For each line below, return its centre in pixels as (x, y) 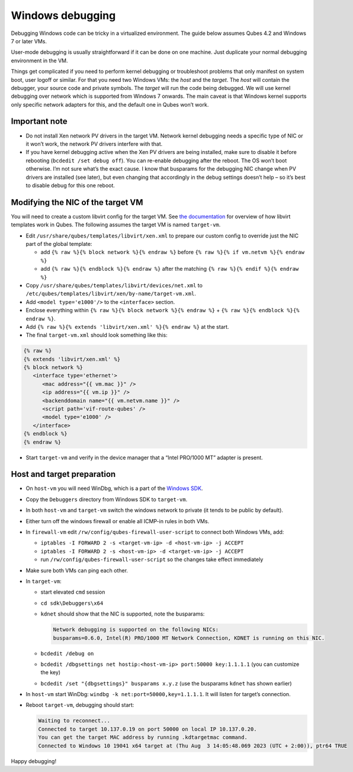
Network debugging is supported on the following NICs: (136, 630)
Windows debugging (63, 15)
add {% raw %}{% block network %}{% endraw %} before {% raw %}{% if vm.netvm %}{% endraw (173, 252)
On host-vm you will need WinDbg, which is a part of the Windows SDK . (114, 488)
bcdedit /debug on (67, 654)
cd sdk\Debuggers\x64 (72, 603)
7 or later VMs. (29, 41)
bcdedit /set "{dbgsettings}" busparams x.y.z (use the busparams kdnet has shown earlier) (166, 683)
